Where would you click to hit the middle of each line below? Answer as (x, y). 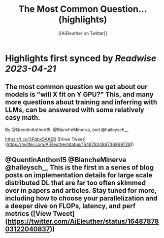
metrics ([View (28, 214)
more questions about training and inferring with (81, 102)
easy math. (23, 118)
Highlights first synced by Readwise (81, 58)
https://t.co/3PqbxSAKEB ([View (38, 139)
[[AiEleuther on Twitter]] (83, 33)
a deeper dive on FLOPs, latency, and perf (70, 206)
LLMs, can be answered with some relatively (75, 110)
